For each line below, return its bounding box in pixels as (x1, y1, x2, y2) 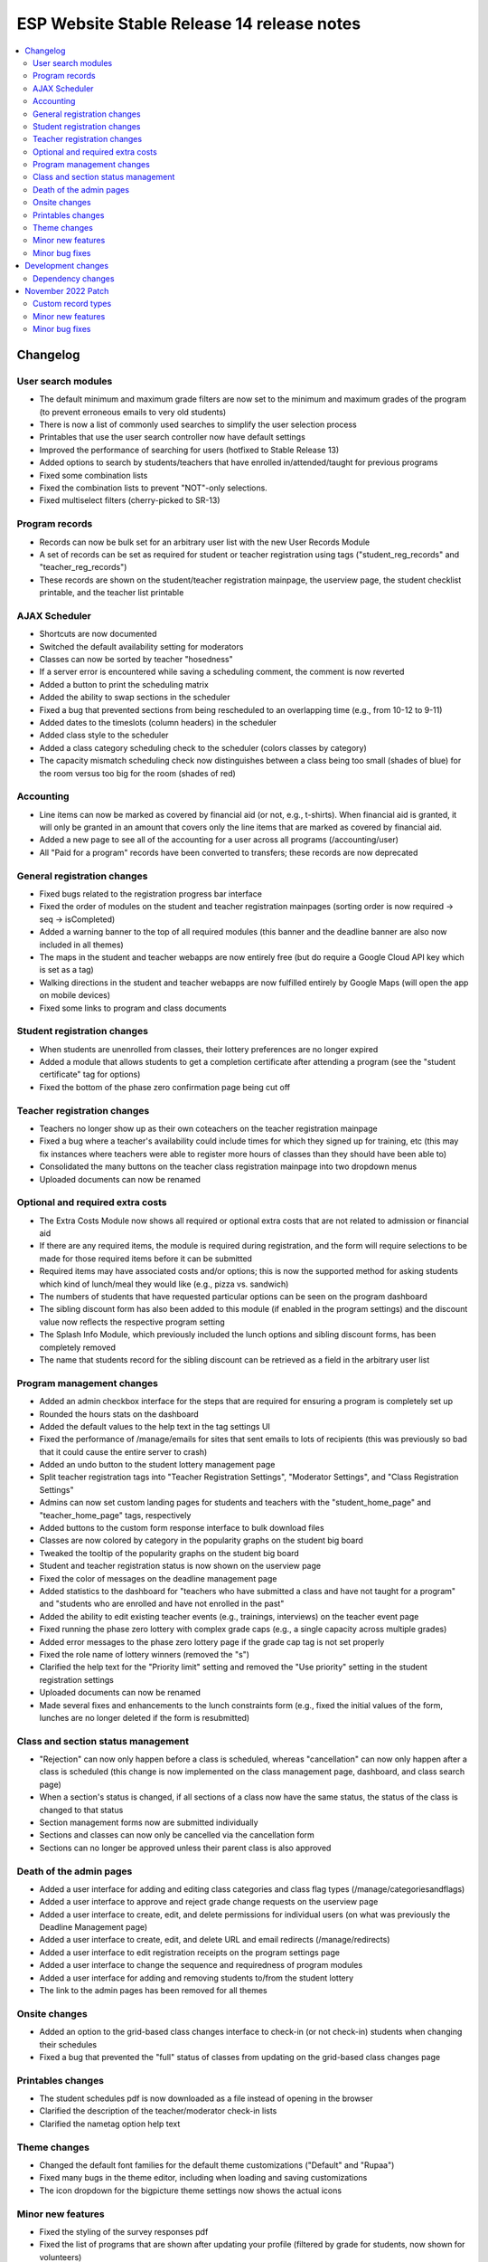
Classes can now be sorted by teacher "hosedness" (39, 654, 234, 665)
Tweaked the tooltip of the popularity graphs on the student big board (39, 1547, 300, 1558)
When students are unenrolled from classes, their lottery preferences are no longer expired (39, 1043, 379, 1054)
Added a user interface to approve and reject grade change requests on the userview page (39, 1896, 379, 1907)
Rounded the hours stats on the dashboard (39, 1408, 199, 1420)
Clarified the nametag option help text (39, 2118, 181, 2129)
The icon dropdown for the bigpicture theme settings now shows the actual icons (39, 2185, 343, 2196)
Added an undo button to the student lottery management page (39, 1459, 276, 1470)
